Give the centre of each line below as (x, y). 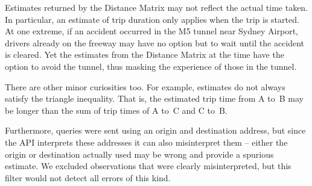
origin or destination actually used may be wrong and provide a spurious (139, 154)
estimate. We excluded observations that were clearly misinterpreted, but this (148, 166)
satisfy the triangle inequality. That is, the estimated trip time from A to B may (154, 98)
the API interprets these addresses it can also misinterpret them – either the (146, 142)
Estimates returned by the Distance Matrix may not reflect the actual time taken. (157, 7)
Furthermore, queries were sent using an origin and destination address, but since (155, 130)
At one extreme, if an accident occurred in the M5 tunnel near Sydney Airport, (151, 31)
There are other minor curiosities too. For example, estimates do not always (145, 86)
